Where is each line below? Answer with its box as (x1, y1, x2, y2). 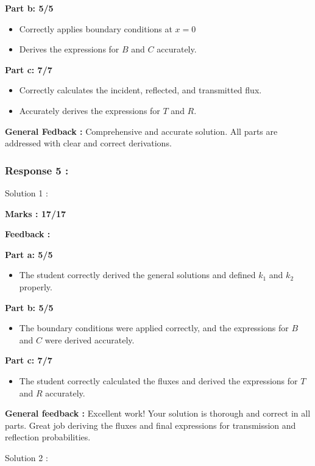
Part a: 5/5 (5, 248, 53, 260)
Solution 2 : (5, 451, 48, 464)
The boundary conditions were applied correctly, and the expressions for (19, 321, 289, 334)
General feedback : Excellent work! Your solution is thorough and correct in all (5, 407, 311, 420)
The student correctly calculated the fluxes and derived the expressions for (19, 374, 298, 387)
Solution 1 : (5, 186, 48, 199)
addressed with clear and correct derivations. (5, 137, 172, 149)
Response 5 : (5, 162, 69, 177)
